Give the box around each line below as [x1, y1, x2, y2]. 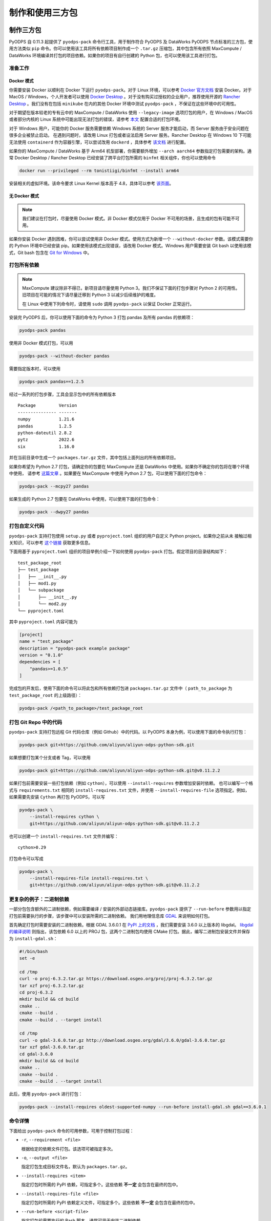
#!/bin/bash [19, 948, 48, 954]
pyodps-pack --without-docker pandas [19, 353, 110, 359]
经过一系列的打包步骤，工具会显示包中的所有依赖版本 [9, 391, 116, 398]
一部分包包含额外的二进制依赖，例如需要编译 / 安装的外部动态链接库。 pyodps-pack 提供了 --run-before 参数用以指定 [9, 906, 251, 912]
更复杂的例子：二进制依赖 [9, 896, 69, 903]
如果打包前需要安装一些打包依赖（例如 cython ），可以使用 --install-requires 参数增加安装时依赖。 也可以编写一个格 [9, 780, 253, 786]
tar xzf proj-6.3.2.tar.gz [19, 983, 84, 989]
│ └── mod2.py [18, 601, 67, 607]
